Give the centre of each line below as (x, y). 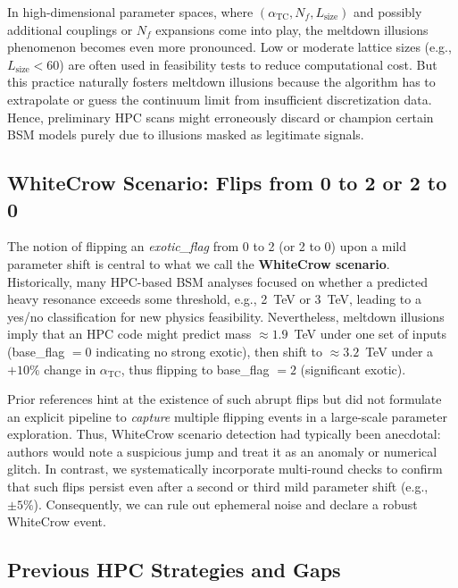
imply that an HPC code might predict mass (129, 334)
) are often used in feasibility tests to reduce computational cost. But (248, 64)
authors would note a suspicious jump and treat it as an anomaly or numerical (222, 451)
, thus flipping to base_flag (195, 369)
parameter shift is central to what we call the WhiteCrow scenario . (199, 263)
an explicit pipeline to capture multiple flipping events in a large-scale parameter (227, 416)
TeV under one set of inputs (371, 334)
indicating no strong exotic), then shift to (209, 351)
